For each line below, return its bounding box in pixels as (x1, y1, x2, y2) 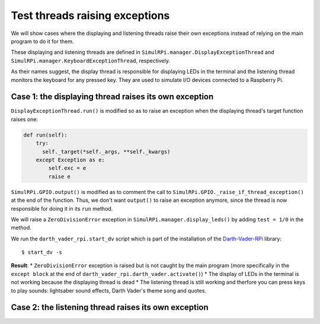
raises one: (11, 116, 39, 123)
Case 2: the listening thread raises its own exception (11, 303, 209, 313)
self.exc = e (48, 165, 87, 171)
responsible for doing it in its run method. (11, 205, 113, 212)
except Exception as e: (36, 156, 105, 163)
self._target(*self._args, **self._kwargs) (42, 148, 171, 155)
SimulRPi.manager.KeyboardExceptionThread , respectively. (11, 57, 170, 64)
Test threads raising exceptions (11, 9, 170, 22)
